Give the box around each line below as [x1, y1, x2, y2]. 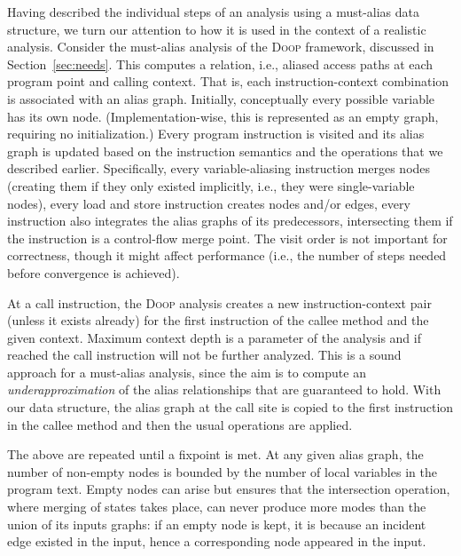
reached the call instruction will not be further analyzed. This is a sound [7, 346, 402, 364]
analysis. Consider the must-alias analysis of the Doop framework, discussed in [7, 37, 434, 56]
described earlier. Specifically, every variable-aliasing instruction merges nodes [7, 159, 431, 178]
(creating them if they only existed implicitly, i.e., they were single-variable [7, 176, 415, 195]
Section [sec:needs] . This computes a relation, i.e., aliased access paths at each [7, 54, 434, 73]
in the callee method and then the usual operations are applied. [7, 415, 353, 433]
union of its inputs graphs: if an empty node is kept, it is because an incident [7, 514, 426, 533]
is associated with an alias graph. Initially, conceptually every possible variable [7, 89, 435, 107]
